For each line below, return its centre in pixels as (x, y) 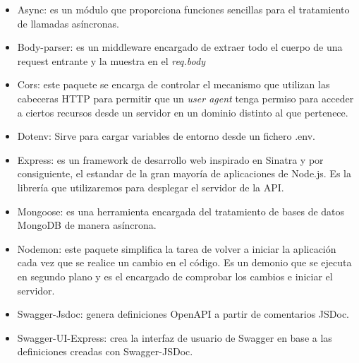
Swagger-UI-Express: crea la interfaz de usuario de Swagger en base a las (175, 337)
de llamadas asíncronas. (68, 23)
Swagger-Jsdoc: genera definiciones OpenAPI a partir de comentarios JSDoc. (183, 314)
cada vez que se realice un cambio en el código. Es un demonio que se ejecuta (184, 262)
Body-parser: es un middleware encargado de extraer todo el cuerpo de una (180, 47)
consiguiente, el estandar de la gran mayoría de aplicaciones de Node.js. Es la (184, 173)
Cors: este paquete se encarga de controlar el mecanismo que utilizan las (174, 84)
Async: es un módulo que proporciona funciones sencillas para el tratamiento (183, 9)
